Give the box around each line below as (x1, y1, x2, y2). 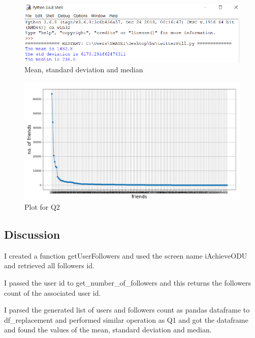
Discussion (4, 227, 60, 242)
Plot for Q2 (24, 202, 60, 212)
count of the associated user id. (4, 287, 101, 298)
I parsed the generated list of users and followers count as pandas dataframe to (4, 304, 250, 315)
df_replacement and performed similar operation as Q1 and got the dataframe (4, 314, 248, 325)
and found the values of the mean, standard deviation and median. (4, 324, 212, 335)
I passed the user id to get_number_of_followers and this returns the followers (4, 277, 251, 288)
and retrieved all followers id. (4, 260, 94, 271)
